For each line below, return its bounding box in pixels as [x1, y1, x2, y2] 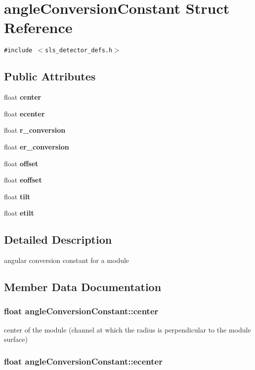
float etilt [4, 208, 34, 218]
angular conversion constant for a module [4, 255, 129, 265]
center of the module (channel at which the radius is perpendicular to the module [4, 324, 251, 334]
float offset [4, 158, 39, 168]
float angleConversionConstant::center [4, 305, 159, 317]
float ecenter [4, 108, 45, 118]
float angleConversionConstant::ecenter [4, 355, 163, 367]
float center [4, 92, 42, 102]
